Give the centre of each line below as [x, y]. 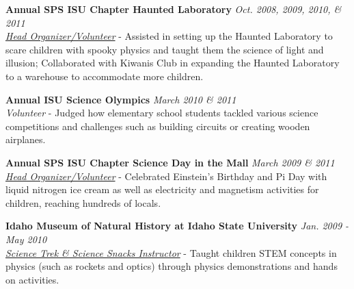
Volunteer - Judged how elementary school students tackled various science [162, 113]
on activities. [32, 279]
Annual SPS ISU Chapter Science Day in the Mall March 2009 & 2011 [170, 162]
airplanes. [26, 139]
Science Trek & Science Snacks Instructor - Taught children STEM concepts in [171, 252]
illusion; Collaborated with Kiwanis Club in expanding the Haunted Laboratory [173, 63]
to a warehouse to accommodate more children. [105, 76]
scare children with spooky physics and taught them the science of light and [165, 49]
